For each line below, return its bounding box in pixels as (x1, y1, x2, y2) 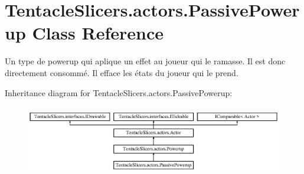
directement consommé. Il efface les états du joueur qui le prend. (5, 66, 238, 78)
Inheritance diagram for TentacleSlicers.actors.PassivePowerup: (5, 86, 233, 99)
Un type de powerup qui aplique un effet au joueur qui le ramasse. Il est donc (5, 55, 286, 67)
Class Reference (32, 21, 164, 45)
